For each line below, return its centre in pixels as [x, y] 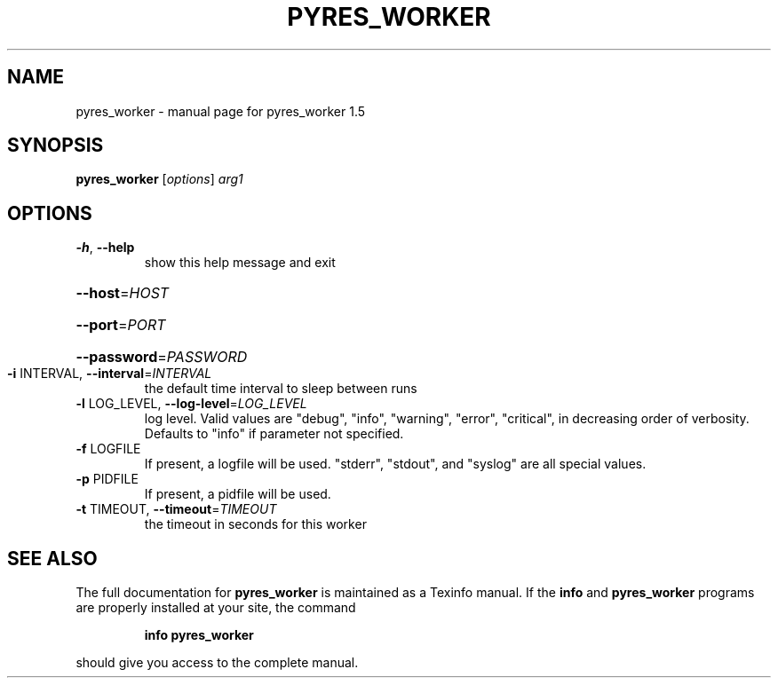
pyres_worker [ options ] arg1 [159, 179]
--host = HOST [123, 293]
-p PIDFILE [107, 479]
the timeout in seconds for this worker [255, 524]
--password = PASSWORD [162, 357]
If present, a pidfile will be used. [238, 494]
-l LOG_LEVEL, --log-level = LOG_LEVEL [191, 404]
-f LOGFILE [108, 449]
